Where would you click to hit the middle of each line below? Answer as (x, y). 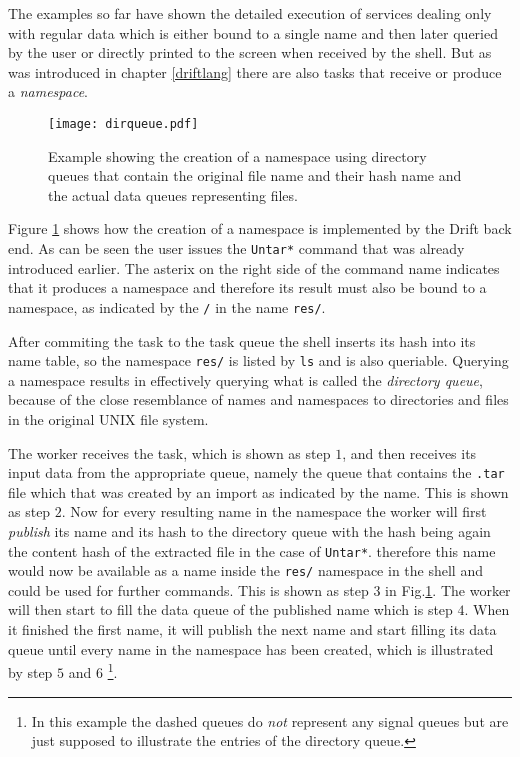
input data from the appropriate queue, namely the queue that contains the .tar (256, 472)
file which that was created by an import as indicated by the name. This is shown (258, 491)
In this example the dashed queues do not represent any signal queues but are (270, 720)
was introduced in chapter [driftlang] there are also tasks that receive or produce (255, 71)
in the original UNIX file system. (108, 418)
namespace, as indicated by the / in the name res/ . (167, 306)
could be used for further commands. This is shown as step (188, 589)
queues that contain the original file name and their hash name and (255, 175)
